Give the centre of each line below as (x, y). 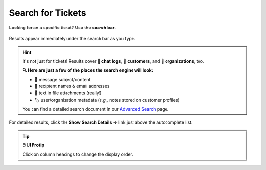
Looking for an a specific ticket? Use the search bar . (62, 28)
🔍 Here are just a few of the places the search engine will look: (88, 70)
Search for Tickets (48, 13)
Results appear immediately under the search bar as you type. (72, 38)
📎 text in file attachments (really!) (68, 93)
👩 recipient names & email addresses (72, 86)
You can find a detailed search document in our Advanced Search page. (96, 109)
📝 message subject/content (63, 79)
